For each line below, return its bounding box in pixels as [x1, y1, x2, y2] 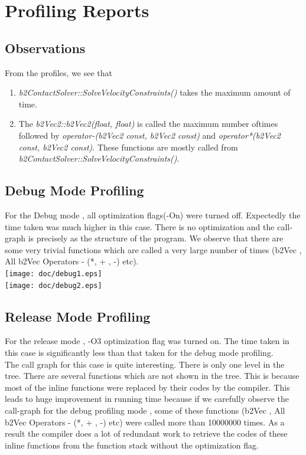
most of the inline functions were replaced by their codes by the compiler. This [5, 381, 290, 393]
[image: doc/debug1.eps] [5, 269, 102, 278]
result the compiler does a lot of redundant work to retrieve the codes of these [5, 427, 288, 440]
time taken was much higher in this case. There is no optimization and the [5, 220, 275, 233]
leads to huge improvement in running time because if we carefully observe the [5, 392, 289, 405]
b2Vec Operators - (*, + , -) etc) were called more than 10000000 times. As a [5, 415, 285, 428]
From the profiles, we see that [5, 66, 113, 78]
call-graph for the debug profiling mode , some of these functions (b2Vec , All [5, 404, 285, 416]
